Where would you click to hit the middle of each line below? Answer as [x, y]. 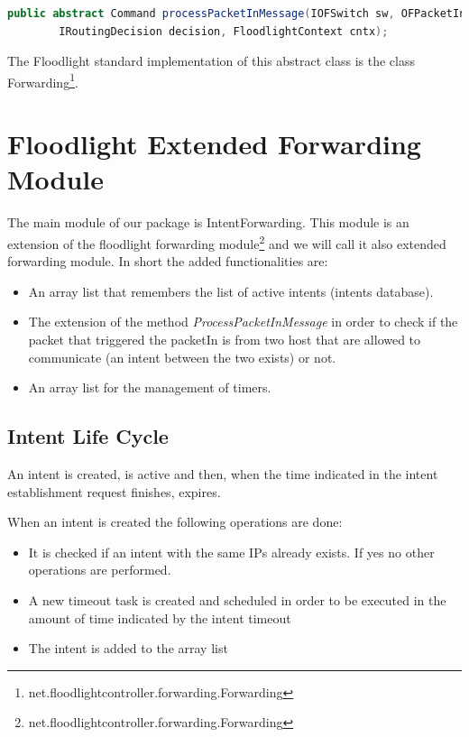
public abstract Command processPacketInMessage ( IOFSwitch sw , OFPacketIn [237, 14]
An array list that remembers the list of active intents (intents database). [231, 291]
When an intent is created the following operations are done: [175, 522]
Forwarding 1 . [43, 80]
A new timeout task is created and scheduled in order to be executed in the [237, 599]
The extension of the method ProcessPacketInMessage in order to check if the [243, 322]
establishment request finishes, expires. [114, 491]
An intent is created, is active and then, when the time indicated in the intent [223, 473]
